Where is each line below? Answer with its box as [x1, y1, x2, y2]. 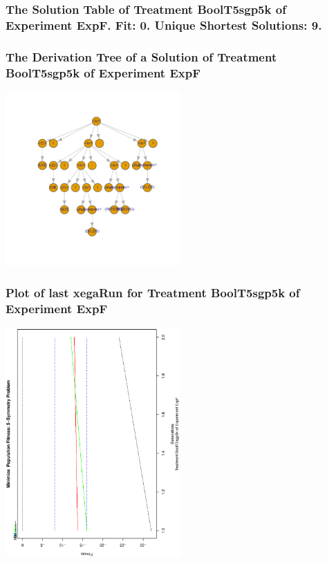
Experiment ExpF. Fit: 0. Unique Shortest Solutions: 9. [6, 16, 322, 33]
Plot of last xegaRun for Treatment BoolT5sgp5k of [6, 284, 300, 301]
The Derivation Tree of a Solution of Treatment [6, 48, 277, 65]
